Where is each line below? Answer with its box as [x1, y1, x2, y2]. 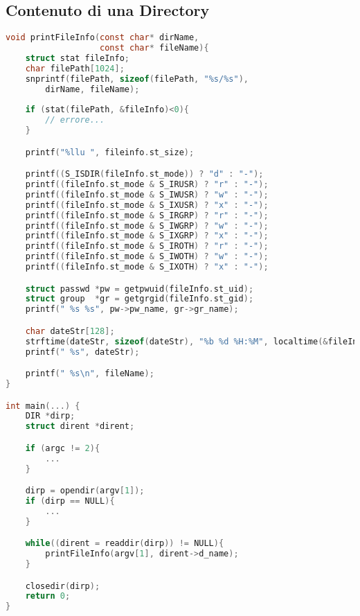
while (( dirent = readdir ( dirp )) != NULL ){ [25, 538, 224, 549]
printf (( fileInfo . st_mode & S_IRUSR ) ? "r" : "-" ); [25, 179, 269, 190]
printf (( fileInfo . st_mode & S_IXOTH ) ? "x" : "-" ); [25, 262, 269, 272]
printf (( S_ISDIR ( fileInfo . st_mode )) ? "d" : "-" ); [25, 169, 264, 179]
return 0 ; [25, 591, 71, 601]
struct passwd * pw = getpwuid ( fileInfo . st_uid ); [25, 283, 254, 294]
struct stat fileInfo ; [25, 53, 129, 63]
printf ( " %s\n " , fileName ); [25, 369, 154, 379]
